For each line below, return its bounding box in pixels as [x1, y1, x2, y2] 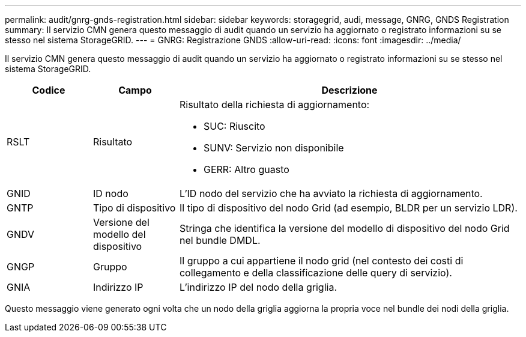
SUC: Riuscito [203, 120, 265, 132]
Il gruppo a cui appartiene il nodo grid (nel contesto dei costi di [179, 255, 464, 267]
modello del [92, 228, 146, 240]
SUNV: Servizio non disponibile [203, 142, 344, 154]
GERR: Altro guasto [203, 163, 289, 175]
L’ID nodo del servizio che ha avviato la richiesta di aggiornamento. [179, 187, 483, 199]
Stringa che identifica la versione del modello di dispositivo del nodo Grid [179, 222, 510, 234]
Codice [32, 84, 65, 96]
